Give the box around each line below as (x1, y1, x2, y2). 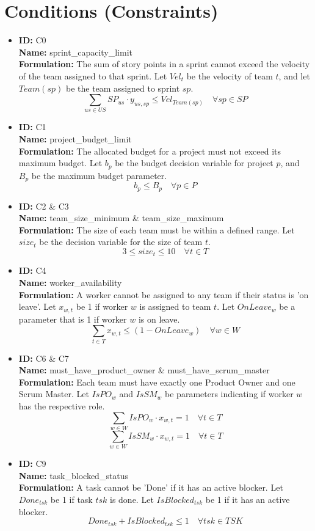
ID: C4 (18, 264, 46, 277)
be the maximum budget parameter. (31, 169, 167, 181)
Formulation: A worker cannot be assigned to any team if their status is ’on (18, 288, 309, 301)
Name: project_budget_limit (18, 133, 132, 145)
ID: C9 (18, 457, 46, 470)
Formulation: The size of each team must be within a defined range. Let (18, 223, 295, 236)
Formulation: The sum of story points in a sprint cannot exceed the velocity (18, 57, 310, 70)
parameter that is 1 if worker (18, 312, 127, 325)
